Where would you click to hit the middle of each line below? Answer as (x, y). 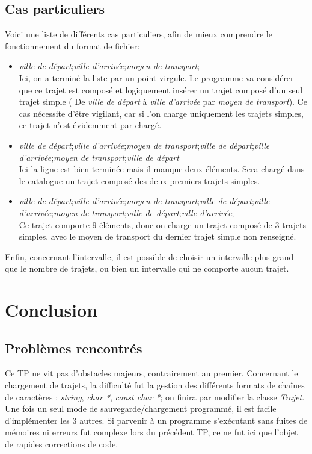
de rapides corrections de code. (62, 444)
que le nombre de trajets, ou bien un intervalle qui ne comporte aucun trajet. (147, 268)
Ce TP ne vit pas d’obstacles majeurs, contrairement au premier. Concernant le (151, 373)
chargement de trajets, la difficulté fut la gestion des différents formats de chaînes (155, 385)
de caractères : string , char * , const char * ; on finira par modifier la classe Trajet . (155, 396)
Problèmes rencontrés (74, 348)
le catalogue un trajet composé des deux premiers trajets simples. (139, 180)
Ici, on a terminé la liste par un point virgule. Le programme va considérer (156, 77)
